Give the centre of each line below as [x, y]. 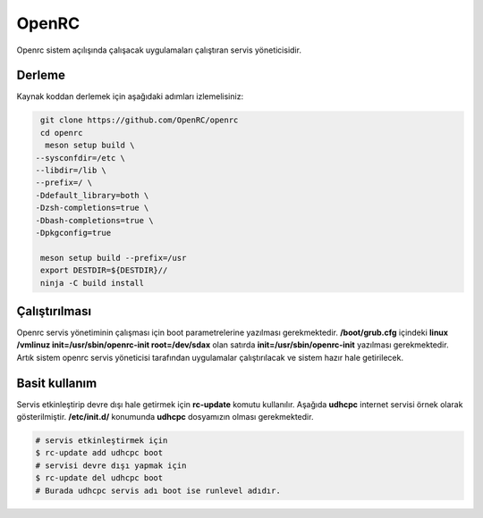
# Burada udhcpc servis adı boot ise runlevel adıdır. [158, 490]
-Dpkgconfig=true [73, 233]
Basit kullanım [57, 383]
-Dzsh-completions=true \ [92, 208]
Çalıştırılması [54, 311]
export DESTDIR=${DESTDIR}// [104, 271]
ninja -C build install [93, 283]
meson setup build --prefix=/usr [114, 258]
